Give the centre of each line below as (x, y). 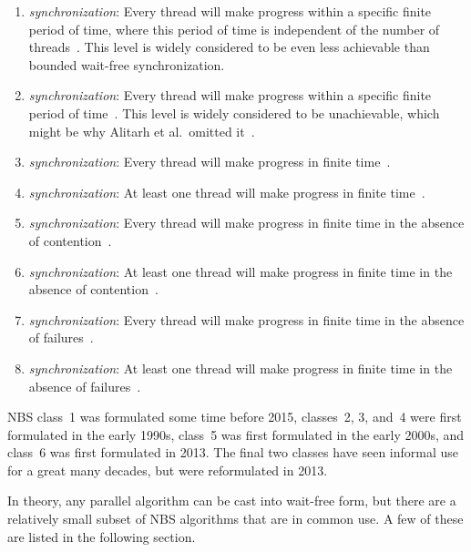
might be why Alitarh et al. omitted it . (142, 131)
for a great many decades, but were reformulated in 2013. (168, 470)
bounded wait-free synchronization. (127, 64)
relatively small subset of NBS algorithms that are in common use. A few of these (235, 519)
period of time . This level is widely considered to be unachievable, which (234, 112)
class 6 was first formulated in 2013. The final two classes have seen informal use (233, 452)
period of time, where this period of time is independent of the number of (234, 29)
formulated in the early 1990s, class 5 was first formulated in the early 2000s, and (236, 434)
